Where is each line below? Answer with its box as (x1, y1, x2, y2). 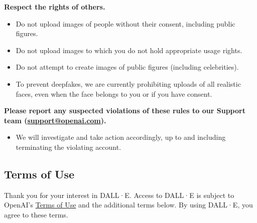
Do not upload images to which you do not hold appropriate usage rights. (16, 45, 242, 55)
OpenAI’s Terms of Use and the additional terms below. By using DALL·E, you (4, 199, 253, 210)
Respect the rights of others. (4, 2, 105, 12)
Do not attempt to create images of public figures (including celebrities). (16, 62, 239, 72)
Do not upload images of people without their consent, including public (16, 18, 235, 29)
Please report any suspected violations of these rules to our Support (4, 105, 245, 116)
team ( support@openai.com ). (4, 115, 106, 125)
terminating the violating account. (16, 141, 121, 152)
